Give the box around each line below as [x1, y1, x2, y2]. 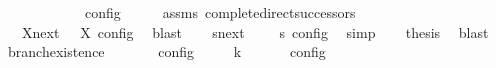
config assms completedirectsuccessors [84, 2, 356, 22]
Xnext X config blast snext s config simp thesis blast [21, 21, 489, 42]
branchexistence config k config [7, 41, 326, 62]
